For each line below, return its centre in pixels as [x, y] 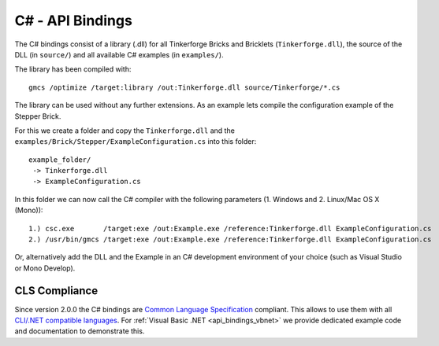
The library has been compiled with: [73, 69]
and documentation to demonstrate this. [80, 331]
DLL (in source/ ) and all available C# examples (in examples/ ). [119, 54]
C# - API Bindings [74, 20]
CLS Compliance [56, 291]
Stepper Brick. [38, 116]
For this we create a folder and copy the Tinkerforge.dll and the [125, 131]
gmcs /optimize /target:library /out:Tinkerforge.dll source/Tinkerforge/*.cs [184, 87]
